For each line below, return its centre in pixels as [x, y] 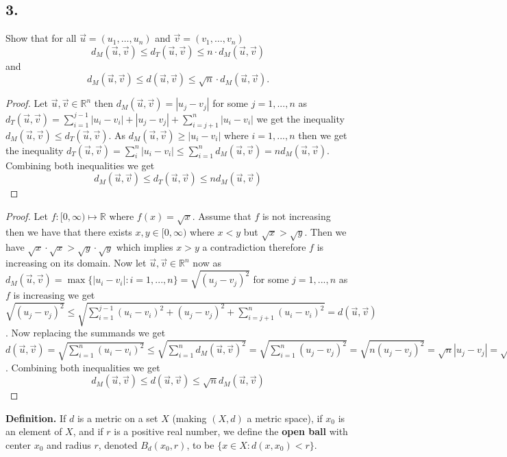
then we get [323, 135]
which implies [145, 247]
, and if [88, 431]
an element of [34, 431]
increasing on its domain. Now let [76, 263]
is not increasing [296, 215]
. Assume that [222, 215]
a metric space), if [285, 418]
